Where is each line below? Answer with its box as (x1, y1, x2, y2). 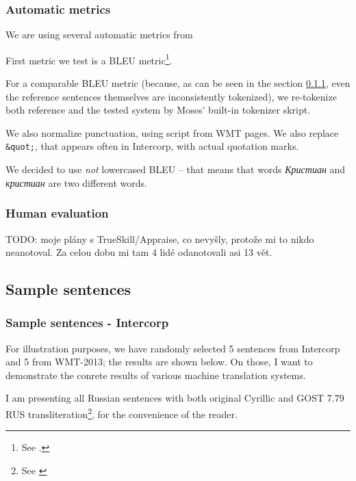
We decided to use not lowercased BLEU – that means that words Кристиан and (5, 162, 346, 177)
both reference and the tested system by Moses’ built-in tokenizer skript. (5, 103, 311, 117)
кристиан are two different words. (5, 175, 147, 190)
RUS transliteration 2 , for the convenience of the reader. (5, 405, 238, 421)
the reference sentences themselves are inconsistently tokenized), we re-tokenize (5, 89, 337, 103)
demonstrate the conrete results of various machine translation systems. (5, 367, 306, 382)
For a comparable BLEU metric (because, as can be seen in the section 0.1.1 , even (5, 76, 351, 90)
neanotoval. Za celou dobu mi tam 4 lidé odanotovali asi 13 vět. (5, 245, 272, 259)
